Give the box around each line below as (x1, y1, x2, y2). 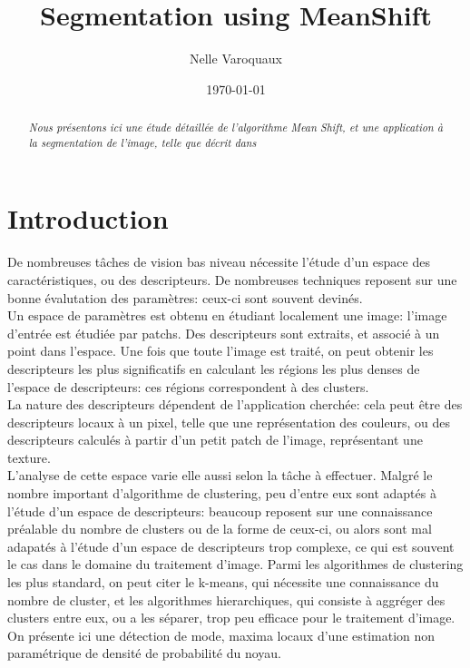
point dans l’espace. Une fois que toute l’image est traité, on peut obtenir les (7, 341, 434, 360)
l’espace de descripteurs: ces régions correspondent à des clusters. (7, 377, 369, 396)
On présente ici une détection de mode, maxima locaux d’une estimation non (7, 625, 436, 644)
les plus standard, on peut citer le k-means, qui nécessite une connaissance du (7, 573, 439, 592)
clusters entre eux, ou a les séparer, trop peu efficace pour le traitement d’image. (7, 608, 455, 627)
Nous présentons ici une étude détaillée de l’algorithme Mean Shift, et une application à (28, 120, 444, 135)
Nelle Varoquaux (190, 49, 282, 68)
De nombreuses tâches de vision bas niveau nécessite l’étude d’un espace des (7, 252, 430, 271)
